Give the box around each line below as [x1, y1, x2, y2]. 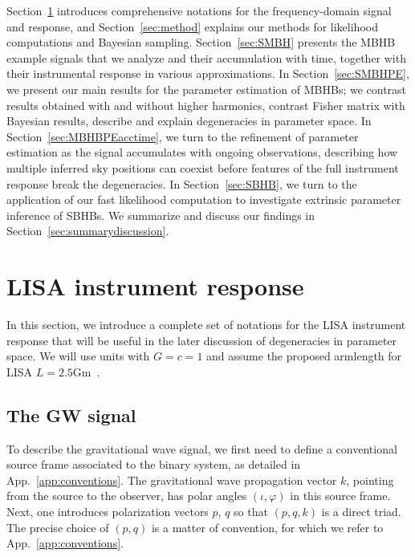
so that [234, 502, 268, 519]
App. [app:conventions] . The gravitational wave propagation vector [6, 471, 337, 488]
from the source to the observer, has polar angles [6, 487, 247, 504]
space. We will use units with [6, 348, 150, 364]
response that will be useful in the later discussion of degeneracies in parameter [6, 331, 397, 348]
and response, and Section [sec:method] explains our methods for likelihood [6, 18, 378, 35]
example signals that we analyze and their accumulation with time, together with [6, 49, 406, 66]
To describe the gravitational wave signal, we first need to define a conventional [6, 440, 397, 457]
